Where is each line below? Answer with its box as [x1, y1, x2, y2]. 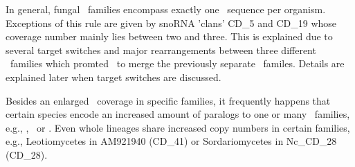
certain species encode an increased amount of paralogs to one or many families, [6, 107, 350, 121]
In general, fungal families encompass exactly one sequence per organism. [6, 2, 326, 16]
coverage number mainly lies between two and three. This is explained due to [6, 29, 333, 44]
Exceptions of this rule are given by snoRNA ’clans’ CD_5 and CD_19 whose [6, 15, 337, 30]
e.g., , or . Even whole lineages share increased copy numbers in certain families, [6, 120, 350, 134]
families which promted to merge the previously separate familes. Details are [10, 56, 345, 71]
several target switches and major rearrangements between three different [6, 42, 316, 57]
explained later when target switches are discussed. [6, 69, 221, 84]
